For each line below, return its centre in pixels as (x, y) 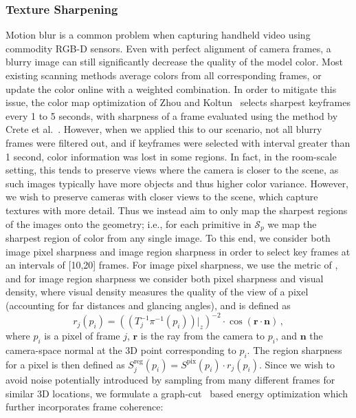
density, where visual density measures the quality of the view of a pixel (157, 292)
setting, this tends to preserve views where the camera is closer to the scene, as (172, 170)
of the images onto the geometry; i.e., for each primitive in (129, 223)
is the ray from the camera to (203, 336)
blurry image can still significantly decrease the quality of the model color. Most (174, 62)
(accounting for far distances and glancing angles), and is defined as (148, 305)
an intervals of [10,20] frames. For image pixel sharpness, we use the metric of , (172, 265)
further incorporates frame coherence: (85, 407)
